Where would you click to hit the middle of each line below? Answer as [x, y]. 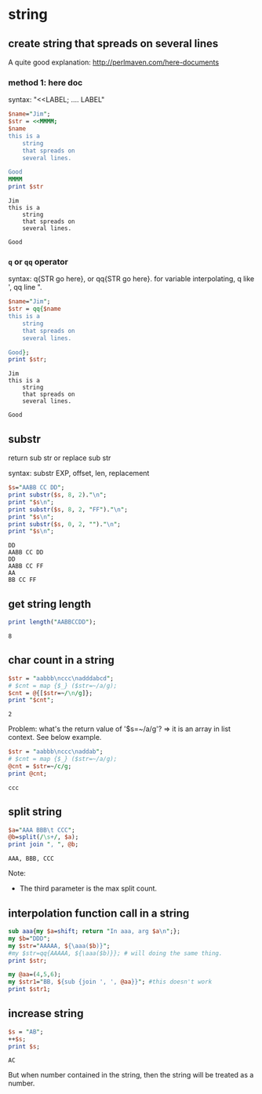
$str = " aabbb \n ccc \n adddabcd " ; [61, 678]
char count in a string [62, 660]
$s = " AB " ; [26, 1032]
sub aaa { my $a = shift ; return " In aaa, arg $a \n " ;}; [94, 931]
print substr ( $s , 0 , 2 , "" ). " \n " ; [65, 524]
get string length [50, 604]
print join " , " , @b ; [44, 845]
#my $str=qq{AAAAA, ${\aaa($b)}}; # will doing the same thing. [115, 953]
